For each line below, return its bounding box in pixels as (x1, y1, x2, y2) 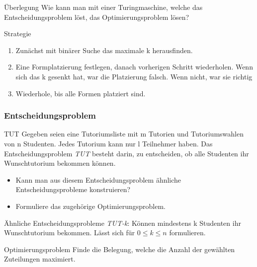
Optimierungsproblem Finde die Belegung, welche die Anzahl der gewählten (4, 244, 235, 254)
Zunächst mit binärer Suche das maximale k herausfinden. (15, 45, 193, 55)
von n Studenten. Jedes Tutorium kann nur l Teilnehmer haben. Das (4, 138, 213, 148)
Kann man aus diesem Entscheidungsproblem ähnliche (15, 174, 181, 185)
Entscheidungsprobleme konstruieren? (15, 184, 131, 195)
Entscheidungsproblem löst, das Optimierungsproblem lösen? (4, 11, 189, 22)
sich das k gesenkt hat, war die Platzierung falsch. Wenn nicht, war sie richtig (15, 71, 253, 81)
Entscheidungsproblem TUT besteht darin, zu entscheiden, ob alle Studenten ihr (4, 148, 249, 158)
